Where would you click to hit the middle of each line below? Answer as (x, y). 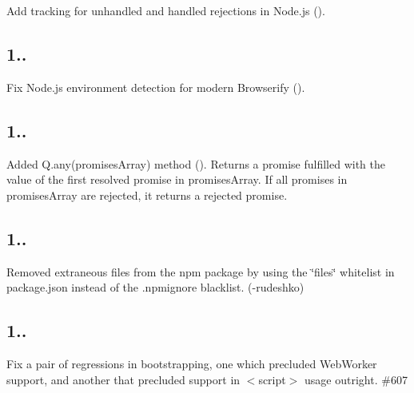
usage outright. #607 (356, 379)
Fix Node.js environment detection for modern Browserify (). (156, 87)
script (272, 379)
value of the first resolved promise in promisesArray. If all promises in (177, 179)
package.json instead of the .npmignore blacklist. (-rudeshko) (155, 287)
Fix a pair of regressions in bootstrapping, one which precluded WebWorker (192, 363)
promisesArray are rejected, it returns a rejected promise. (147, 195)
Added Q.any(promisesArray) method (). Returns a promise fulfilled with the (196, 163)
